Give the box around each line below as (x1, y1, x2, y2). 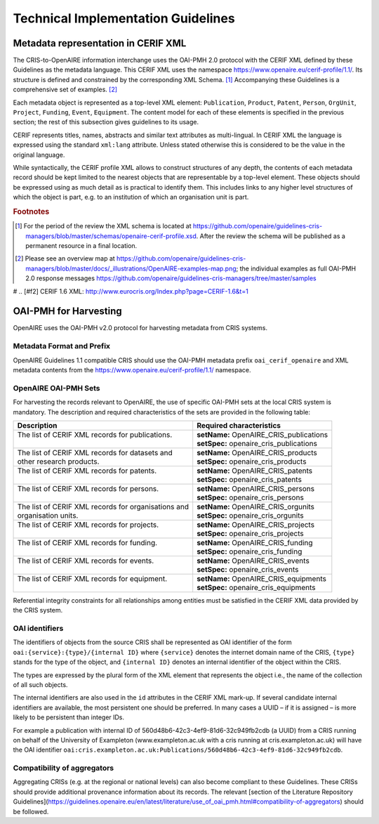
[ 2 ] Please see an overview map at (15, 254, 115, 263)
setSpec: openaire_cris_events (197, 564, 299, 574)
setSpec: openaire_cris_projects (197, 528, 305, 538)
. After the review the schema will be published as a (196, 232, 345, 240)
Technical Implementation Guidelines (13, 11, 235, 26)
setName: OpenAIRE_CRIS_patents (197, 466, 312, 476)
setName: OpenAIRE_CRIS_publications (197, 429, 328, 439)
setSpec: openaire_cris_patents (197, 474, 302, 484)
